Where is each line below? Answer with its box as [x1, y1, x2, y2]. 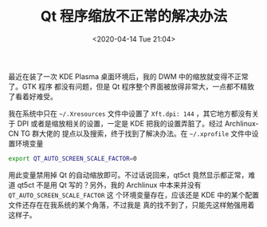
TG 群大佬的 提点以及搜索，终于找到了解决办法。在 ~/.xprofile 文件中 [20, 129, 253, 138]
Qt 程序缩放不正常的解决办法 [40, 7, 228, 26]
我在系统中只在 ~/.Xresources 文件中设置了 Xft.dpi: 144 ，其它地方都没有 [8, 109, 253, 118]
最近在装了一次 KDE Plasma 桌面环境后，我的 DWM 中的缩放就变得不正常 [8, 71, 249, 81]
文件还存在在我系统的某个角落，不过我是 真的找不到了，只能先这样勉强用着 [8, 200, 255, 209]
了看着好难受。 [8, 91, 57, 101]
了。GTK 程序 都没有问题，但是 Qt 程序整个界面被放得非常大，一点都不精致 [8, 82, 255, 91]
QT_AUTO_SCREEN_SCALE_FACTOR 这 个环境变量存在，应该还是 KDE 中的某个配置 [8, 189, 259, 200]
